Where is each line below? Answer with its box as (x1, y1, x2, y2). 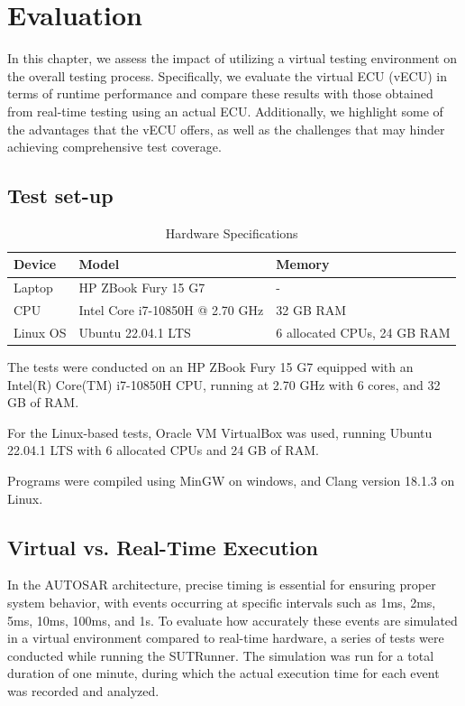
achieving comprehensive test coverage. (7, 137, 222, 156)
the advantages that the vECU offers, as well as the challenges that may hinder (7, 119, 445, 138)
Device (14, 255, 57, 274)
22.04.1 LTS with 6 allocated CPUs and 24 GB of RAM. (7, 441, 319, 460)
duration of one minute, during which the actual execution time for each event (7, 664, 440, 683)
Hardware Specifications (165, 223, 298, 242)
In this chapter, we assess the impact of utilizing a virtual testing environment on (7, 49, 458, 68)
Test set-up (7, 181, 114, 209)
